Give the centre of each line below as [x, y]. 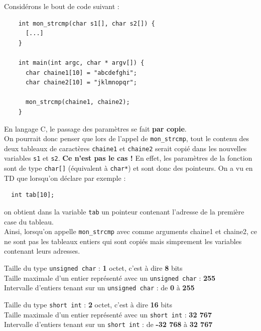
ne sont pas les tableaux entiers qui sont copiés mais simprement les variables [123, 241]
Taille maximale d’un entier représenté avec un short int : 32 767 [108, 314]
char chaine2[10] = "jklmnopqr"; [81, 83]
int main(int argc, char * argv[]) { [81, 63]
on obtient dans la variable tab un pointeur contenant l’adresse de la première [124, 211]
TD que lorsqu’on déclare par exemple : [65, 178]
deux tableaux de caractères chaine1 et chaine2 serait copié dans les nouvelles [125, 148]
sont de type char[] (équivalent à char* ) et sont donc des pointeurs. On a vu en [128, 168]
